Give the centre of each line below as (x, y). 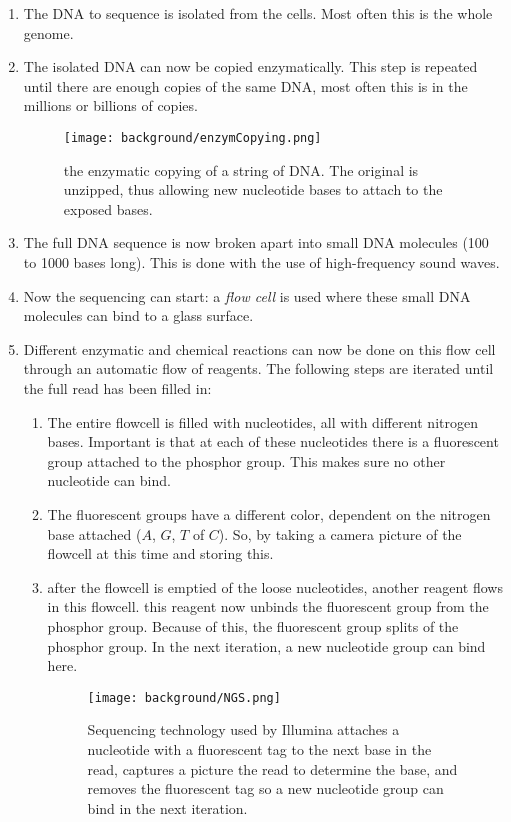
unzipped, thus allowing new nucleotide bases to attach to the (253, 189)
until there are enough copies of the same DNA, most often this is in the (245, 85)
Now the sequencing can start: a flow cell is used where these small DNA (247, 295)
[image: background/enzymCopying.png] (192, 137)
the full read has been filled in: (117, 387)
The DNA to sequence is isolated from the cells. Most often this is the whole (258, 13)
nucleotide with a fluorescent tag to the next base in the (259, 748)
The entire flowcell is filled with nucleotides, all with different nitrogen (262, 421)
